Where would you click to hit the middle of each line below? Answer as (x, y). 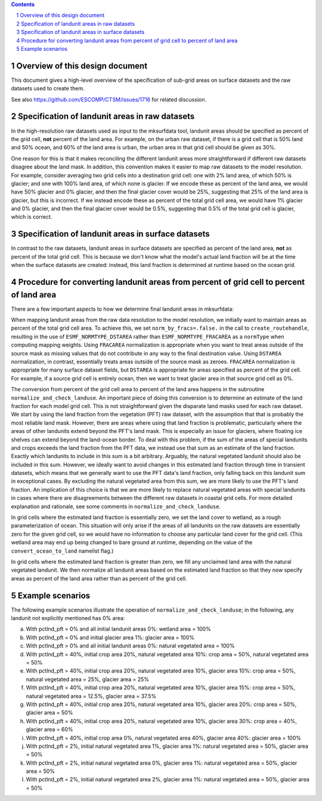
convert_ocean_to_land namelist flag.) (62, 551)
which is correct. (32, 217)
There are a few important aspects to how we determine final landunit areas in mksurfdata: (122, 309)
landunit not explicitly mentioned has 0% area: (68, 618)
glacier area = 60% (50, 729)
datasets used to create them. (48, 88)
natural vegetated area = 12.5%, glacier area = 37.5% (91, 696)
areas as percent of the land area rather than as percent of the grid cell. (99, 578)
